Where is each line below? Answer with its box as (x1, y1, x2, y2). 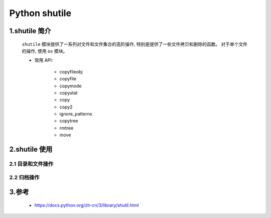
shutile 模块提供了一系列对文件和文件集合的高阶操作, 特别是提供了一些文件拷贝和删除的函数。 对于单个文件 (22, 41, 248, 47)
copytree (59, 118, 78, 124)
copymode (59, 83, 82, 89)
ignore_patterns (59, 111, 92, 117)
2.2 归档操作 (9, 174, 40, 181)
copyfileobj (59, 68, 83, 75)
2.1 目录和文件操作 (9, 161, 54, 168)
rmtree (59, 125, 74, 131)
